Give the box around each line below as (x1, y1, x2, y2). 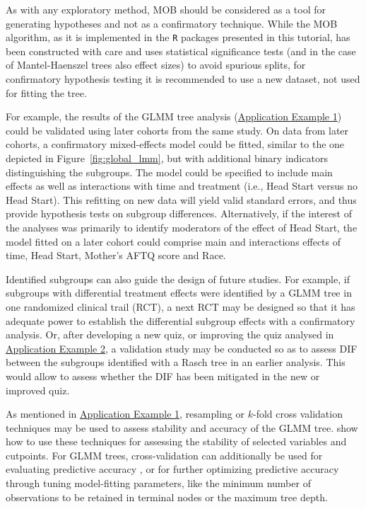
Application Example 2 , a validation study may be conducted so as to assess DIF (6, 341, 358, 355)
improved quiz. (6, 382, 70, 397)
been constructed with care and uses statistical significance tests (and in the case (6, 43, 356, 58)
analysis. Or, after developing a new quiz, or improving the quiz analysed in (6, 327, 334, 342)
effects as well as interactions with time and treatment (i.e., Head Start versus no (6, 178, 358, 193)
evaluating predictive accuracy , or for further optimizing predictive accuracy (6, 462, 339, 476)
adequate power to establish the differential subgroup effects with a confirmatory (6, 313, 355, 328)
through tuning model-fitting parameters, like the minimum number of (6, 476, 311, 491)
